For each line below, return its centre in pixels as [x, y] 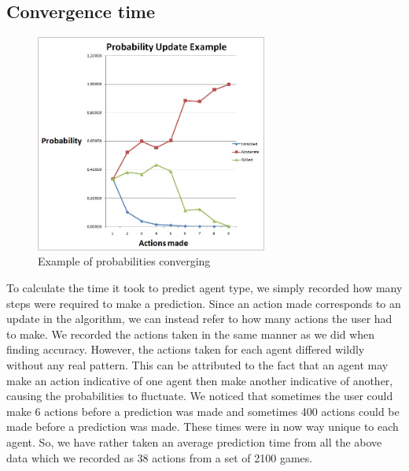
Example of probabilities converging [124, 261]
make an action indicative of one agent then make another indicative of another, [200, 380]
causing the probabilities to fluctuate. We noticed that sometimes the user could [200, 396]
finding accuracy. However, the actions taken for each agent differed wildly [186, 349]
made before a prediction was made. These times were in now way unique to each [203, 426]
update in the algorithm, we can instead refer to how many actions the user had [199, 319]
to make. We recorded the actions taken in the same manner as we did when [191, 334]
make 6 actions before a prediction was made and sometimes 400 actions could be [203, 411]
